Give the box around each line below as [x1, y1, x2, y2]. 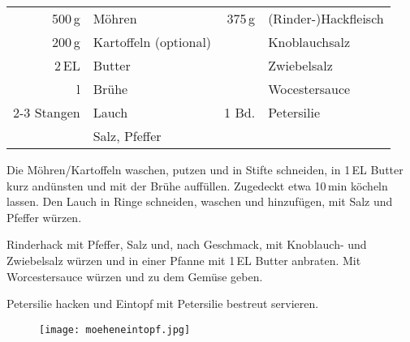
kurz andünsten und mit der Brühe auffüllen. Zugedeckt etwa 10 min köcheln [6, 177, 388, 194]
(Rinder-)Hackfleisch [268, 9, 384, 28]
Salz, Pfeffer [93, 126, 162, 145]
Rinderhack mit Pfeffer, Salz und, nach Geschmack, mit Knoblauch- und [6, 236, 367, 253]
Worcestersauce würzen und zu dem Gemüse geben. [6, 267, 263, 284]
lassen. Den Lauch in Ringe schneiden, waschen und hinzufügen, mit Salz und [6, 193, 393, 210]
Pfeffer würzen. [6, 208, 82, 225]
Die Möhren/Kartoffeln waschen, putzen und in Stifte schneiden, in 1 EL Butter [6, 161, 404, 177]
